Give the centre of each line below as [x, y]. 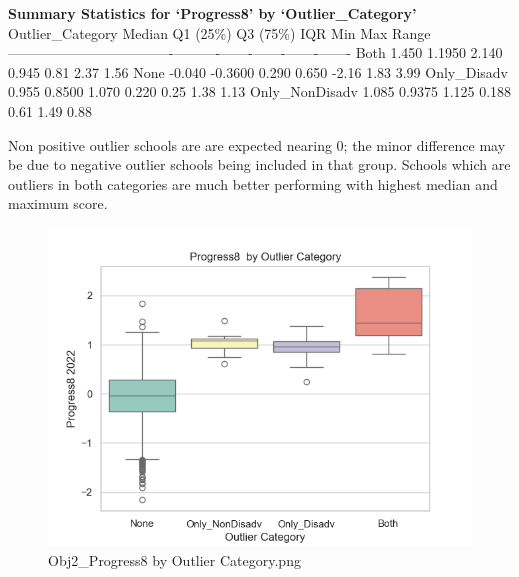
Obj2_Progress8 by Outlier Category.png [174, 559]
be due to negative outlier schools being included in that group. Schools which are [259, 164]
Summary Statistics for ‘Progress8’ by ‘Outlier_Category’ [212, 13]
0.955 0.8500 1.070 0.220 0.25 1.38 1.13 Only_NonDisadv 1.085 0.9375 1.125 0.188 [260, 91]
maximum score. [58, 203]
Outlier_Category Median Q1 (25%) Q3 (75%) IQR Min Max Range [219, 32]
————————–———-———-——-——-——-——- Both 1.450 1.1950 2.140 [255, 52]
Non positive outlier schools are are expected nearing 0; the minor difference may [257, 144]
